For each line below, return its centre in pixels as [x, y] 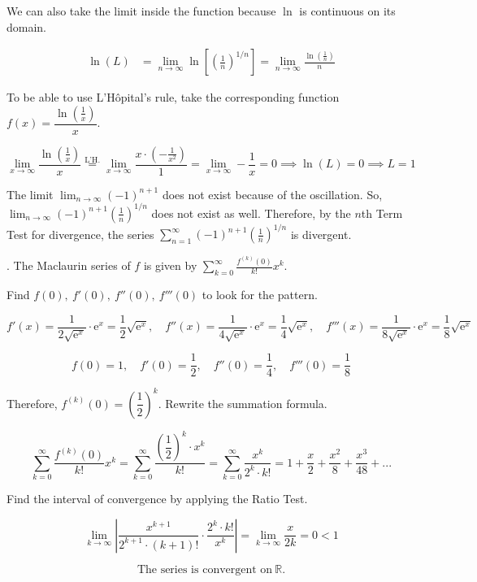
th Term [382, 213]
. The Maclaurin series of [69, 265]
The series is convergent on [205, 569]
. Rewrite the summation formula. [243, 403]
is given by [170, 265]
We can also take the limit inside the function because [141, 11]
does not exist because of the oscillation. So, [272, 194]
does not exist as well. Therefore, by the [251, 213]
